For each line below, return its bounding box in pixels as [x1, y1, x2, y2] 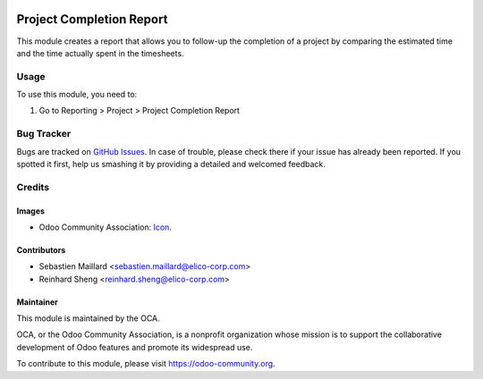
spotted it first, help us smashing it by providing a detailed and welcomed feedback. [16, 158, 326, 169]
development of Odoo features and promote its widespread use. [16, 341, 253, 352]
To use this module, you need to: [16, 89, 138, 100]
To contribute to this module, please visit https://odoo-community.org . [16, 358, 276, 369]
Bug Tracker [16, 128, 72, 140]
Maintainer [16, 296, 58, 307]
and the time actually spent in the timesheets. [16, 47, 184, 58]
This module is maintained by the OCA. [16, 313, 160, 324]
